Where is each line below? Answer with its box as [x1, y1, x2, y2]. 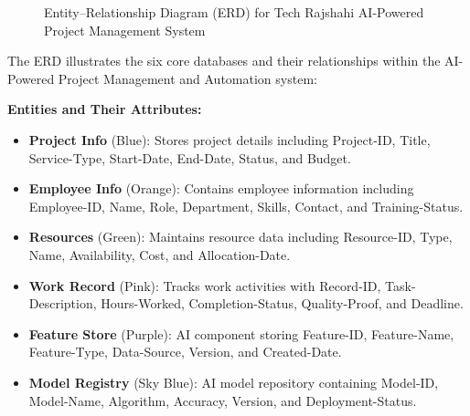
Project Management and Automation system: [58, 68, 317, 88]
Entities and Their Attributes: [7, 99, 202, 119]
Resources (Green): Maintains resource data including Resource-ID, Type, [28, 227, 453, 246]
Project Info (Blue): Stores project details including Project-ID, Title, [28, 130, 431, 149]
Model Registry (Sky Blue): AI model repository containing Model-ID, [28, 372, 439, 391]
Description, [28, 294, 97, 313]
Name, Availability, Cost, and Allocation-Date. [28, 244, 291, 264]
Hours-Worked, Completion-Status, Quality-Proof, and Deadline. [101, 294, 464, 313]
